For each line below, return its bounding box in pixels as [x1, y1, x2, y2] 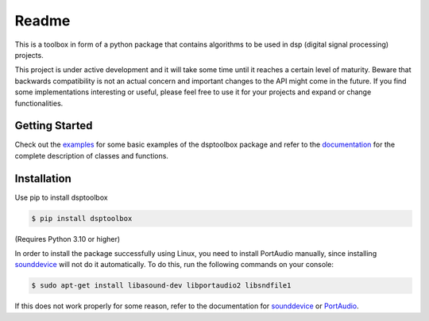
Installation [14, 171, 71, 185]
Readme [14, 12, 71, 29]
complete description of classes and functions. [14, 151, 168, 160]
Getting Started [14, 119, 93, 132]
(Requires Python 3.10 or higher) [14, 234, 121, 243]
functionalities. [14, 98, 64, 108]
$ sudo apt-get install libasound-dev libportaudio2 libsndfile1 [31, 281, 292, 290]
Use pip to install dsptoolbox [14, 193, 108, 202]
